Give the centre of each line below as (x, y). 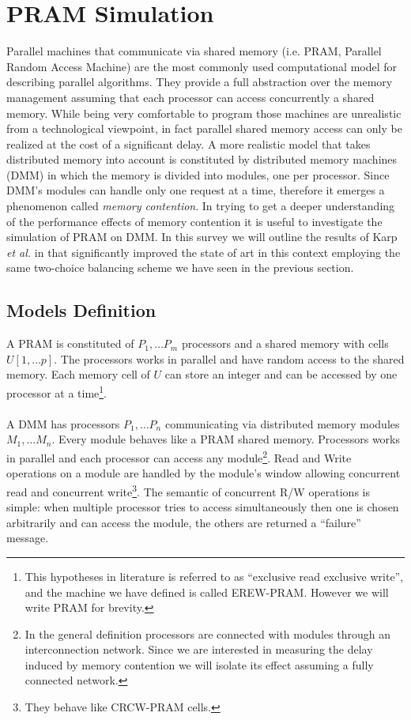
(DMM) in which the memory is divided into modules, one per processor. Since (198, 174)
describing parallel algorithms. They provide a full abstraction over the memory (200, 82)
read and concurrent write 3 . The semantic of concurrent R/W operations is (188, 490)
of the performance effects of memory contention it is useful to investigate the (194, 221)
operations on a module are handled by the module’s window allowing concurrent (204, 473)
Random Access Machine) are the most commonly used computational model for (202, 66)
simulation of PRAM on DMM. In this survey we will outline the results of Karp (202, 237)
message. (28, 538)
